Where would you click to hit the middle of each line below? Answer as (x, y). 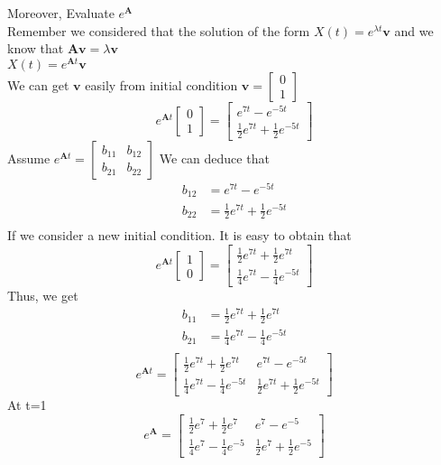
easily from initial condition (161, 84)
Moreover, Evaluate (61, 13)
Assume (29, 158)
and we (414, 30)
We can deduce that (214, 158)
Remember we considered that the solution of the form (159, 30)
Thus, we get (43, 296)
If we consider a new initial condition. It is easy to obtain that (179, 235)
